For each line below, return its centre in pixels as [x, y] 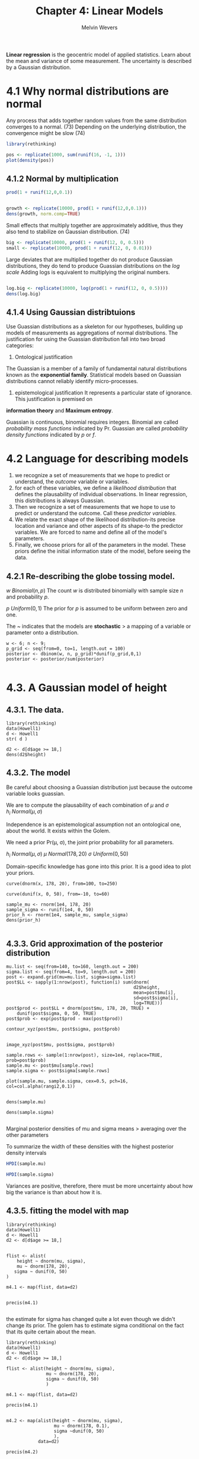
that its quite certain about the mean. [51, 1332]
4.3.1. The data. [35, 710]
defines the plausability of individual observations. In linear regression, [101, 494]
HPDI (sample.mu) [26, 1164]
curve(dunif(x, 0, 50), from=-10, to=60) [58, 894]
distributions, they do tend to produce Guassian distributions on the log [93, 265]
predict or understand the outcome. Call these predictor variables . [95, 514]
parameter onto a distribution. [42, 633]
